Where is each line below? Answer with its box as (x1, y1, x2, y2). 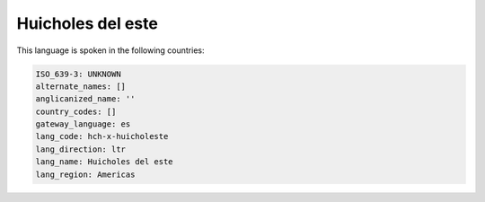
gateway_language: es (35, 119, 131, 129)
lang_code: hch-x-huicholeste (35, 131, 169, 142)
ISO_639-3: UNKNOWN (35, 68, 121, 79)
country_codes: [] (35, 106, 117, 117)
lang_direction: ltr (35, 144, 126, 154)
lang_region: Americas (35, 169, 136, 180)
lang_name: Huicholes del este (35, 157, 174, 167)
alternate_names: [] (35, 81, 126, 92)
